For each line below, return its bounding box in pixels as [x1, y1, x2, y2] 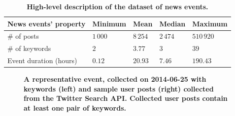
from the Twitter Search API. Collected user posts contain [24, 93, 228, 103]
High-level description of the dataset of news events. [27, 1, 208, 11]
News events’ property [7, 18, 86, 28]
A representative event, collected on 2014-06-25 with [24, 74, 206, 84]
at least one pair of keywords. [24, 103, 126, 113]
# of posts [7, 31, 39, 41]
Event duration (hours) [7, 55, 77, 66]
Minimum [92, 18, 126, 28]
